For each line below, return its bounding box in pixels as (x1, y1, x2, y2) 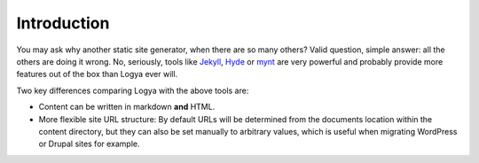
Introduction (16, 13, 110, 33)
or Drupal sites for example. (38, 138, 141, 150)
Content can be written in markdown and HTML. (38, 102, 216, 113)
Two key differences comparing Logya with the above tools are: (16, 85, 249, 96)
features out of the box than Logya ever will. (16, 69, 178, 80)
